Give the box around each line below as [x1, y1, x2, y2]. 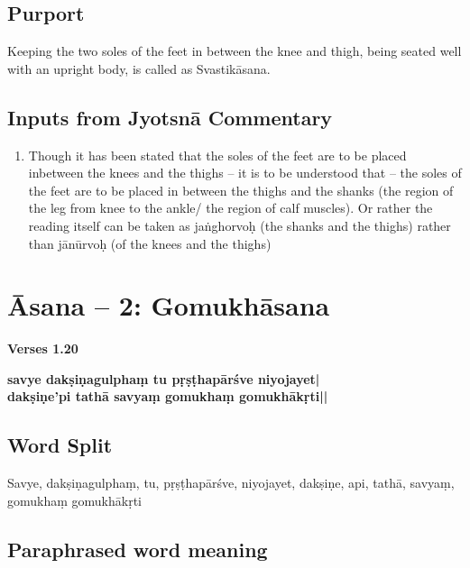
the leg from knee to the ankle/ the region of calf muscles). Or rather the [28, 198, 433, 217]
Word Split [7, 431, 113, 459]
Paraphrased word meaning [7, 535, 268, 563]
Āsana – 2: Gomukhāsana [7, 287, 330, 324]
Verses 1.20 [7, 339, 78, 358]
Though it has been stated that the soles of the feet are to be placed [28, 145, 407, 164]
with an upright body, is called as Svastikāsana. [7, 59, 271, 78]
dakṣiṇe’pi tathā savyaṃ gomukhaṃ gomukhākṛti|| [7, 387, 328, 406]
